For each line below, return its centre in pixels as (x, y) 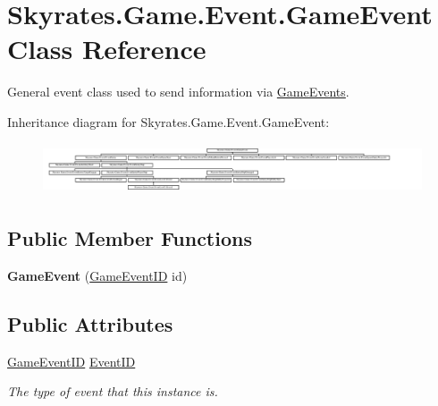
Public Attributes (90, 323)
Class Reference (107, 49)
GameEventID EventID (72, 361)
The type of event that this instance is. (113, 391)
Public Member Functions (130, 237)
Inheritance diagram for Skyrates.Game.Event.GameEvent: (168, 121)
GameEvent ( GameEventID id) (97, 275)
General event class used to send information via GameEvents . (178, 92)
